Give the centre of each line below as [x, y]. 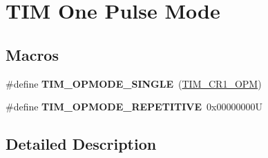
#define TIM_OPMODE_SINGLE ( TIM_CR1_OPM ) [134, 83]
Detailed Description [81, 144]
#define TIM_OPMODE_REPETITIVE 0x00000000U [134, 107]
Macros [32, 54]
